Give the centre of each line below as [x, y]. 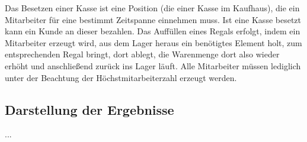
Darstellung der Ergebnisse [89, 109]
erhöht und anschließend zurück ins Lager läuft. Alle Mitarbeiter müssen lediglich [153, 65]
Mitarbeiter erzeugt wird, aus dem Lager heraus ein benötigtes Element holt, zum [153, 42]
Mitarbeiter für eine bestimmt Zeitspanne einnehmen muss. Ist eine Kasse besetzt [153, 19]
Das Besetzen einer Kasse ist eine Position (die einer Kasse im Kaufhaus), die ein [152, 8]
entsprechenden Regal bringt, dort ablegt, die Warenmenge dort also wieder [142, 54]
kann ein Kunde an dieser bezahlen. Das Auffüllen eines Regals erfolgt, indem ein [153, 31]
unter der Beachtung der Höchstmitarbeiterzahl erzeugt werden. [121, 77]
